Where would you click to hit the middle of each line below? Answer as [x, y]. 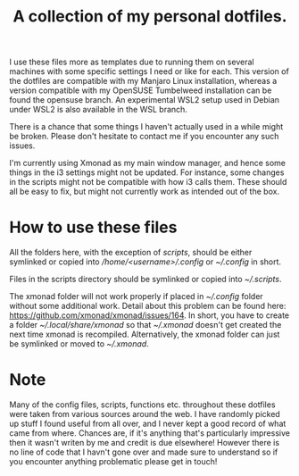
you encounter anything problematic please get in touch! [113, 462]
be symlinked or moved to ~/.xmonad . [79, 344]
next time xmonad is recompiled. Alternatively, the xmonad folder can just [145, 334]
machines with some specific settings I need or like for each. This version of [149, 71]
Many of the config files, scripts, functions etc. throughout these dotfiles [142, 405]
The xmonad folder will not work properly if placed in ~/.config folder [136, 296]
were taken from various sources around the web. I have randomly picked [145, 414]
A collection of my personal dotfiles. [150, 17]
